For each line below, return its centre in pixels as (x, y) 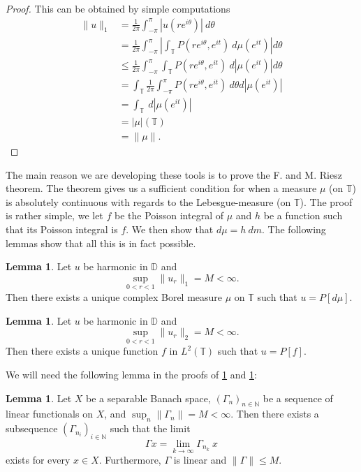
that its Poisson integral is (62, 229)
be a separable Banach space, (148, 398)
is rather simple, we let (54, 215)
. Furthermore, (130, 460)
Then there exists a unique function (82, 351)
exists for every (38, 460)
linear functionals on (49, 414)
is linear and (200, 460)
